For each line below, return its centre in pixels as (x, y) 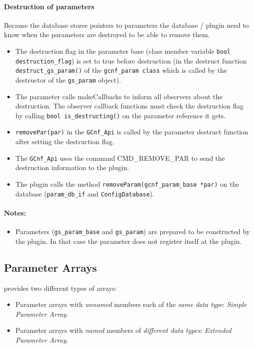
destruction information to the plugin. (72, 167)
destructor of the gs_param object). (68, 79)
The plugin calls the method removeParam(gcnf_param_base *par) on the (127, 184)
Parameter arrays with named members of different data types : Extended (123, 330)
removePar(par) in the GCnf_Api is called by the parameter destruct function (132, 132)
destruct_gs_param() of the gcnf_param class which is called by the (121, 70)
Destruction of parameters (49, 6)
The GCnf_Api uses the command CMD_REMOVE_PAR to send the (120, 158)
